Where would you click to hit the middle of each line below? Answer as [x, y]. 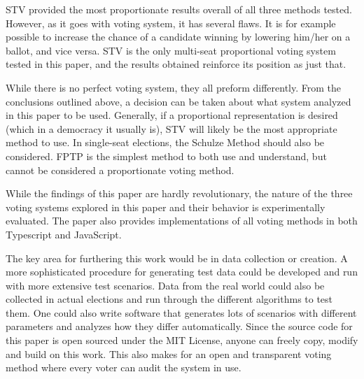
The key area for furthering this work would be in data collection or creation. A [177, 258]
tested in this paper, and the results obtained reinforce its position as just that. [176, 64]
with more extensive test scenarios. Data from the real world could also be [165, 285]
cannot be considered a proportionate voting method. [120, 170]
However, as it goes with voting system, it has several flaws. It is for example [171, 23]
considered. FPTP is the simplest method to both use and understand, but [166, 156]
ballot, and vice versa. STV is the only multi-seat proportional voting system [171, 50]
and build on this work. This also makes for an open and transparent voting [169, 353]
